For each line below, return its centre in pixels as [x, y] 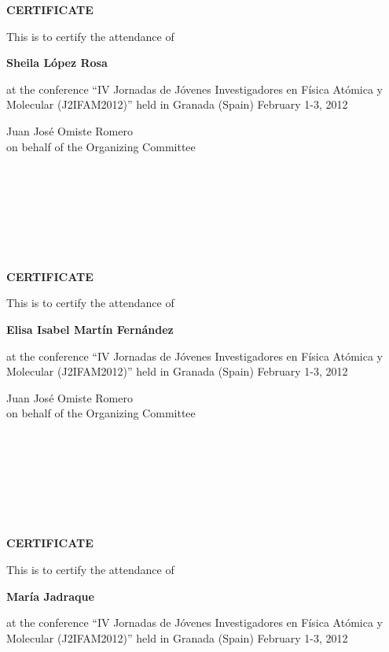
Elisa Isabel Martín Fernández [90, 329]
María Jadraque [50, 596]
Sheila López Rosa [57, 63]
